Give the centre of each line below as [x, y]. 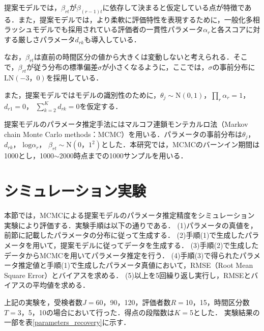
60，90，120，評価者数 [133, 302]
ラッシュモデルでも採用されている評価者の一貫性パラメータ [104, 29]
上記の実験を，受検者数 [43, 302]
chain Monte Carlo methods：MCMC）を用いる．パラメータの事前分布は [123, 134]
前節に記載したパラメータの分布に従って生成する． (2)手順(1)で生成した [125, 235]
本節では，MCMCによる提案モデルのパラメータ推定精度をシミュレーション [129, 215]
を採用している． [75, 78]
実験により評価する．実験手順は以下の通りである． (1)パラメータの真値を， [131, 225]
